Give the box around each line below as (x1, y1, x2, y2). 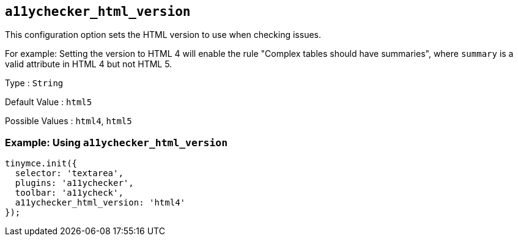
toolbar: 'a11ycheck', (15, 188, 124, 198)
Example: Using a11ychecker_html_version (5, 136, 228, 149)
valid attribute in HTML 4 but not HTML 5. (5, 59, 172, 70)
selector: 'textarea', (15, 168, 124, 179)
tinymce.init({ (5, 158, 78, 169)
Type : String (5, 78, 64, 89)
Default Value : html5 (5, 97, 92, 108)
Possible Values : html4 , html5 (5, 116, 132, 127)
